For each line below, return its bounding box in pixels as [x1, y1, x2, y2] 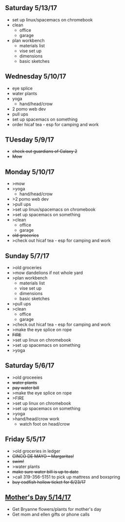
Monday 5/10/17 [5, 168, 55, 176]
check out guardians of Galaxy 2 [12, 149, 78, 154]
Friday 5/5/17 [5, 435, 46, 444]
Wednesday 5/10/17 [5, 73, 67, 81]
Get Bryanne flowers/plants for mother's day [12, 506, 102, 512]
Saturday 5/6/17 [5, 361, 54, 370]
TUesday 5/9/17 [5, 136, 54, 144]
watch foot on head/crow [19, 421, 70, 427]
